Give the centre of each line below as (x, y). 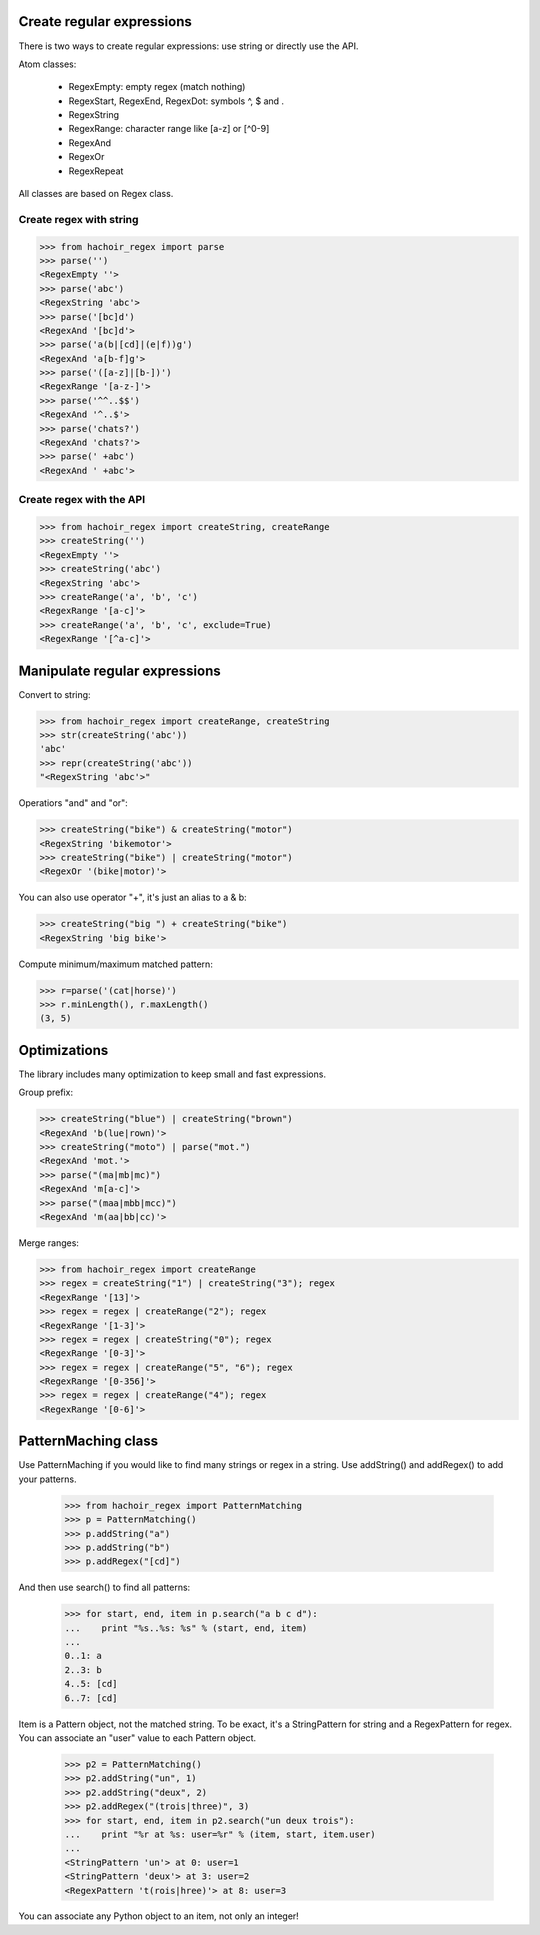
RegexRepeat (96, 171)
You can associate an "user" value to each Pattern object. (137, 1738)
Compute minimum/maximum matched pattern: (116, 964)
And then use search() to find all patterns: (104, 1587)
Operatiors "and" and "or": (73, 803)
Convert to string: (54, 694)
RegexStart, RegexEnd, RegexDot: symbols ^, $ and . (176, 101)
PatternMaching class (88, 1441)
